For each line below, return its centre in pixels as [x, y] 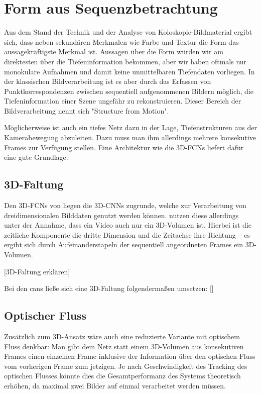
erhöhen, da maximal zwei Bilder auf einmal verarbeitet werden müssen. [115, 385]
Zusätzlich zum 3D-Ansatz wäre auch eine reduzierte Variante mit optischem [122, 336]
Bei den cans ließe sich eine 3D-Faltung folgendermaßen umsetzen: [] [109, 288]
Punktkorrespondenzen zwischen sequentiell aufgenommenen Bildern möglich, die [129, 91]
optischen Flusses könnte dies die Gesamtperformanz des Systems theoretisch [122, 376]
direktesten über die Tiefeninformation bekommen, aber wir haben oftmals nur [125, 61]
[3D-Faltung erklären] [37, 271]
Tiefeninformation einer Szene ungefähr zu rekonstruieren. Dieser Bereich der [123, 101]
